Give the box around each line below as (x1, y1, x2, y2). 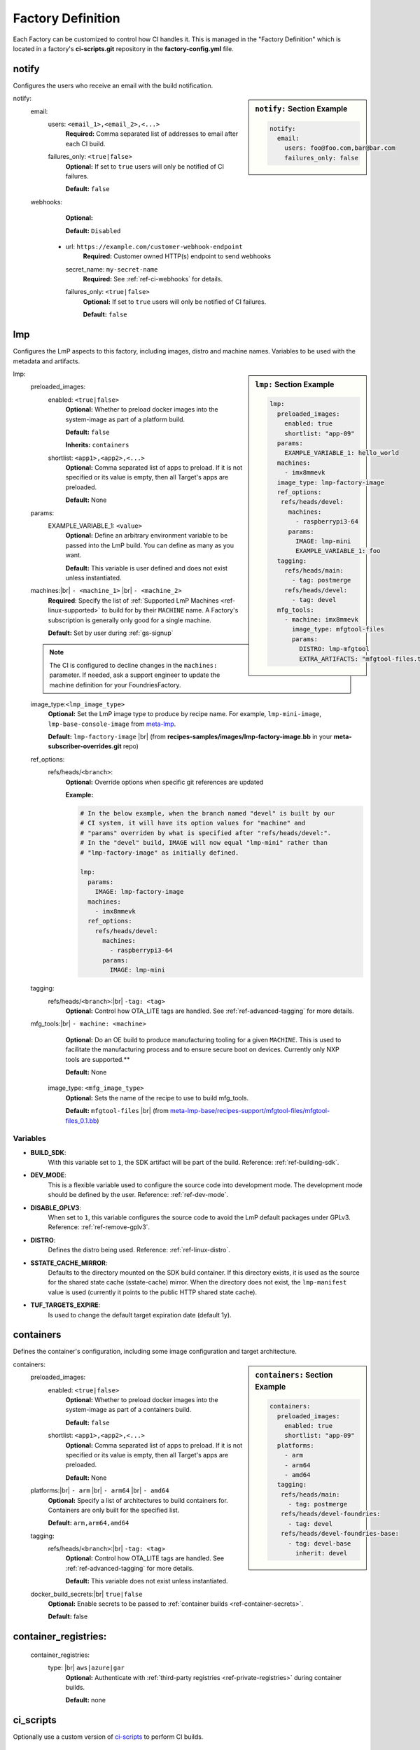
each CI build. (65, 139, 106, 148)
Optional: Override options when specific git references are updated (65, 778, 264, 786)
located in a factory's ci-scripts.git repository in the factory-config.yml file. (13, 44, 234, 52)
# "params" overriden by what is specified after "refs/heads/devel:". (80, 829, 332, 836)
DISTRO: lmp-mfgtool (299, 645, 370, 653)
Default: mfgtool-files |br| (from (65, 1107, 169, 1115)
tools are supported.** (65, 1055, 130, 1063)
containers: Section (255, 1370, 333, 1380)
